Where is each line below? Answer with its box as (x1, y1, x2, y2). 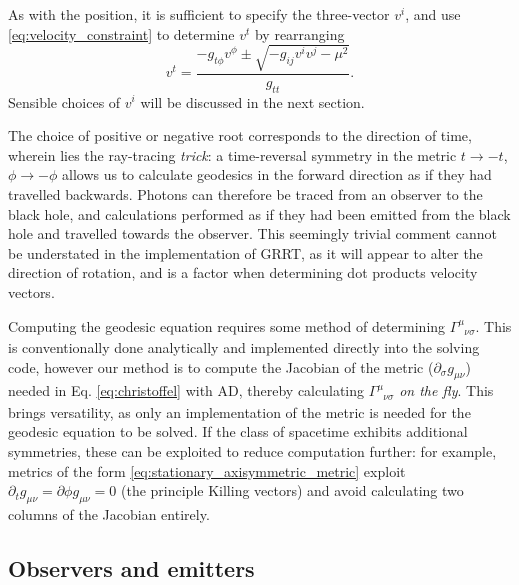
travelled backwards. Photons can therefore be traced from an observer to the (8, 183, 483, 204)
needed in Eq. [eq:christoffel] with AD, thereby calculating (8, 380, 365, 401)
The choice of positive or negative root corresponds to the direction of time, (8, 125, 472, 146)
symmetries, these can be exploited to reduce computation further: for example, (8, 440, 497, 461)
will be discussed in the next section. (140, 91, 365, 112)
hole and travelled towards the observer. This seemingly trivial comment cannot (8, 223, 497, 244)
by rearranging (254, 23, 345, 44)
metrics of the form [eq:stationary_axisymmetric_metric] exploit (8, 460, 406, 481)
